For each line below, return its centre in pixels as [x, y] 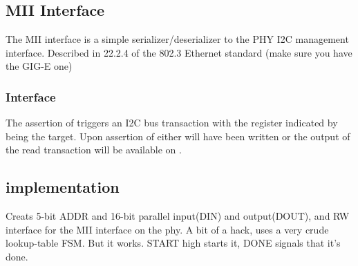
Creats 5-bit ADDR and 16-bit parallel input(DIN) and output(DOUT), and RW [178, 216]
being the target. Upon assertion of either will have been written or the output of [178, 136]
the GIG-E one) [39, 66]
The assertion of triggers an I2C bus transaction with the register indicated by [172, 123]
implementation [63, 187]
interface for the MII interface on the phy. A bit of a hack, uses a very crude [167, 229]
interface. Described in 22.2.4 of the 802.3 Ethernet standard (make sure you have [179, 52]
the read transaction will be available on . [94, 150]
